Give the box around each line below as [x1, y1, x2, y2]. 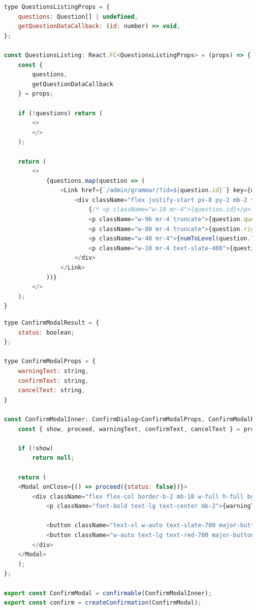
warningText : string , [18, 367, 89, 374]
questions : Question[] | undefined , [18, 13, 138, 20]
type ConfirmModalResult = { [4, 319, 99, 326]
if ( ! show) [18, 444, 54, 452]
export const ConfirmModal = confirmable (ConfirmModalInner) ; [4, 589, 212, 597]
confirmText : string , [18, 377, 89, 384]
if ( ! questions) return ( [18, 109, 103, 117]
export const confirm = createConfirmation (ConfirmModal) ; [4, 599, 201, 607]
